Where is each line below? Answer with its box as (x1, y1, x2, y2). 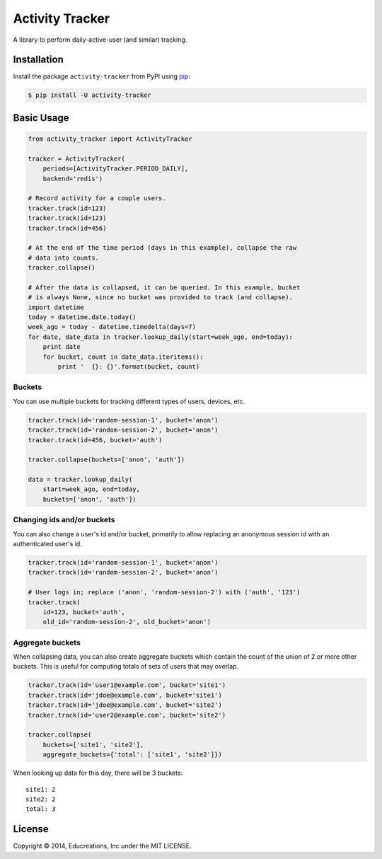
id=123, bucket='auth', (42, 608, 125, 616)
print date (42, 343, 81, 351)
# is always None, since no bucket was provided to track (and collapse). (28, 294, 294, 301)
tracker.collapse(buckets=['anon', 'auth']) (28, 456, 185, 463)
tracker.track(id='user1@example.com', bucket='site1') (28, 681, 226, 689)
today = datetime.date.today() (28, 313, 137, 321)
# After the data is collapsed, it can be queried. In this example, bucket (28, 283, 301, 292)
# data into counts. (28, 253, 99, 262)
